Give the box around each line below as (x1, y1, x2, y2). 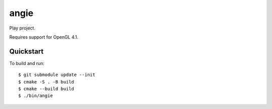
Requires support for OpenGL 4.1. (9, 34, 79, 40)
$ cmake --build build (18, 86, 75, 92)
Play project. (9, 25, 35, 31)
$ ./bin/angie (18, 93, 53, 98)
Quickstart (9, 47, 44, 55)
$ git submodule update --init (18, 72, 96, 77)
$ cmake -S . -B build (18, 79, 75, 84)
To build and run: (9, 60, 45, 66)
